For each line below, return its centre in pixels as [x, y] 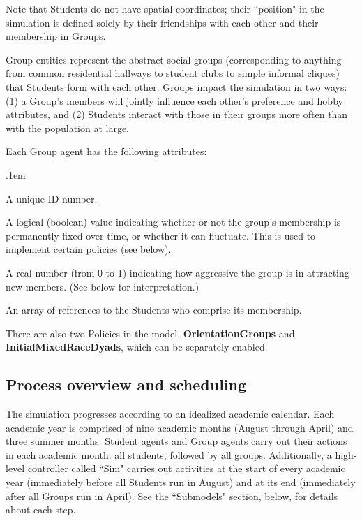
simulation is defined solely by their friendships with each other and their [162, 22]
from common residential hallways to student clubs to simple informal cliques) [173, 73]
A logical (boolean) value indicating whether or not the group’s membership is [173, 222]
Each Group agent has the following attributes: [106, 151]
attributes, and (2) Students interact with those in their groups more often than [177, 114]
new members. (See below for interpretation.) [103, 286]
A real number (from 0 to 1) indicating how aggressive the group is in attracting [178, 272]
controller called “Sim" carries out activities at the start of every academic [186, 468]
